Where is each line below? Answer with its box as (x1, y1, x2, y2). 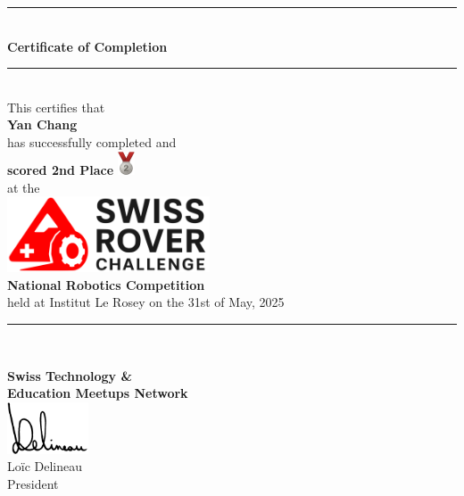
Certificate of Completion (7, 37, 168, 55)
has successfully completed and (7, 132, 177, 151)
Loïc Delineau (7, 457, 82, 475)
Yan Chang (7, 115, 78, 134)
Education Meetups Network (7, 384, 188, 402)
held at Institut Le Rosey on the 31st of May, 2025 (7, 293, 285, 311)
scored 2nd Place (7, 160, 114, 178)
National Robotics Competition (7, 275, 205, 293)
